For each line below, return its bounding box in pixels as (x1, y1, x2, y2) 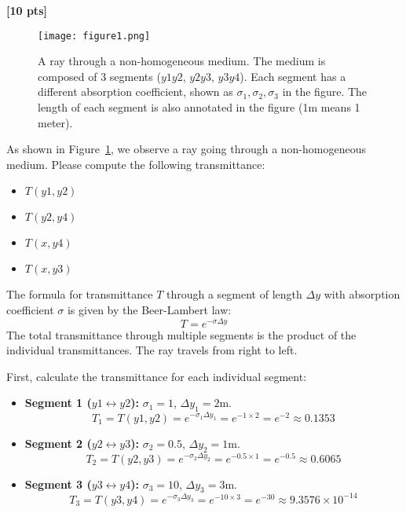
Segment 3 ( (24, 475, 92, 492)
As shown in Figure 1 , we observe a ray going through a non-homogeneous (6, 141, 366, 157)
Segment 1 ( (24, 394, 92, 411)
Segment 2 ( (24, 434, 92, 451)
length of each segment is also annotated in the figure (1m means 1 (38, 99, 360, 115)
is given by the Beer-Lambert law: (67, 302, 232, 317)
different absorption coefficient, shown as (38, 83, 233, 100)
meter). (38, 114, 73, 130)
